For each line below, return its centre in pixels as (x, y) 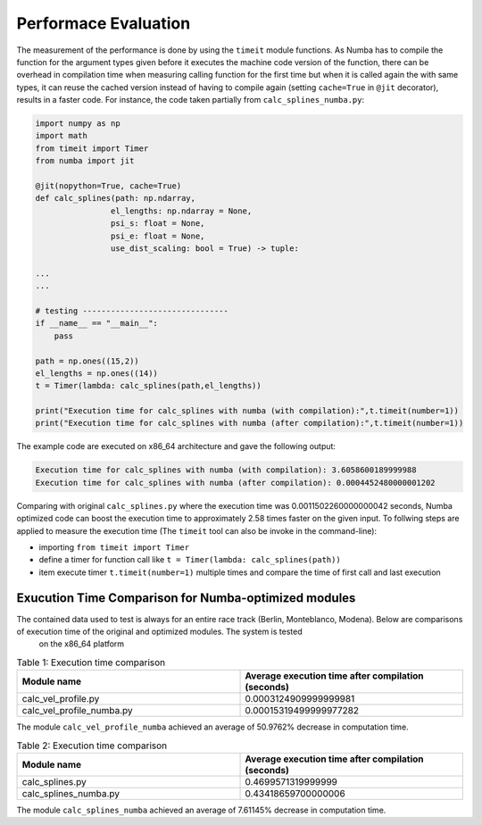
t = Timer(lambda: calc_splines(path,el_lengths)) (149, 386)
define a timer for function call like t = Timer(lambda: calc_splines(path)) (190, 560)
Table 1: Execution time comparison (91, 662)
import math (62, 136)
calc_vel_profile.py (61, 699)
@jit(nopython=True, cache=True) (108, 186)
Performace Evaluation (104, 23)
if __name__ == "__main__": (96, 323)
